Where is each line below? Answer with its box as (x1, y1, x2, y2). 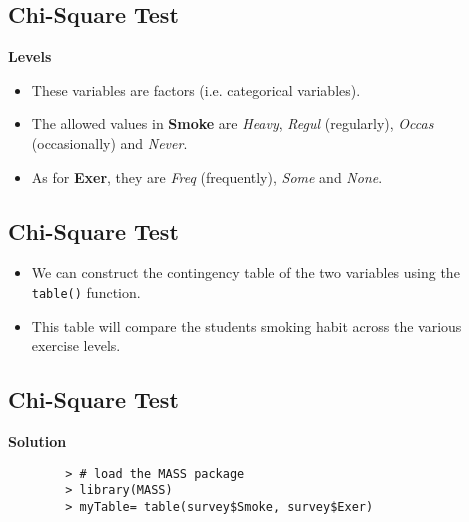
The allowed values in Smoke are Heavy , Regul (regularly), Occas (31, 113, 434, 134)
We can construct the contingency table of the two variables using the (31, 262, 460, 283)
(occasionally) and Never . (31, 132, 188, 153)
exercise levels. (31, 335, 121, 356)
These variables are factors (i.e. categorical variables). (31, 79, 361, 100)
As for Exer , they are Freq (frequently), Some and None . (31, 166, 383, 187)
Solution (8, 431, 67, 452)
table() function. (31, 281, 141, 302)
